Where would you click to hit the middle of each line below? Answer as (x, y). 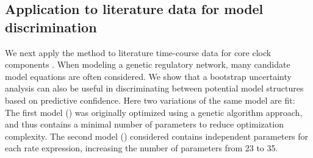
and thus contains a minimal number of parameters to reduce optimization (144, 124)
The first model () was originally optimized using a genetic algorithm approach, (154, 112)
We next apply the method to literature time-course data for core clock (138, 52)
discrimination (51, 27)
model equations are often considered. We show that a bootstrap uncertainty (148, 76)
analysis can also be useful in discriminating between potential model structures (154, 88)
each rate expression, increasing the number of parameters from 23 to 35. (142, 148)
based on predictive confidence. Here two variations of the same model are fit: (150, 100)
